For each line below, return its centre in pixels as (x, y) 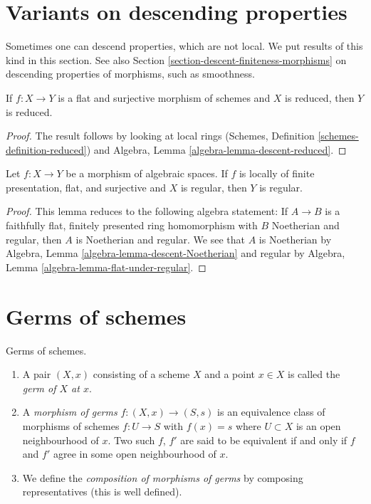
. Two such (131, 440)
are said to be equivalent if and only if (264, 440)
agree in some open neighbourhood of (135, 454)
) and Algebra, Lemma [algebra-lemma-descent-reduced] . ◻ (216, 149)
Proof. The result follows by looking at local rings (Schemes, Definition (160, 136)
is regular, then (214, 187)
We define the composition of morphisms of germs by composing (163, 477)
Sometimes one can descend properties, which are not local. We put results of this (184, 46)
